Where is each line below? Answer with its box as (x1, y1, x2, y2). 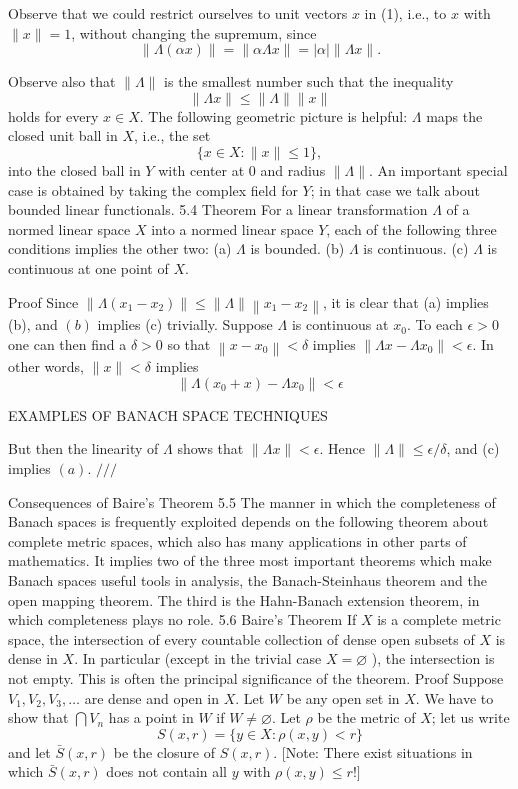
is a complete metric (377, 609, 501, 630)
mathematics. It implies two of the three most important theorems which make (8, 550, 492, 571)
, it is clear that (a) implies (322, 291, 489, 312)
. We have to (415, 687, 494, 708)
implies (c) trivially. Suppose (97, 314, 273, 335)
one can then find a (8, 333, 127, 354)
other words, (8, 356, 84, 377)
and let (8, 741, 51, 762)
